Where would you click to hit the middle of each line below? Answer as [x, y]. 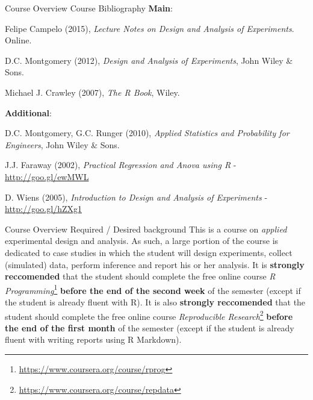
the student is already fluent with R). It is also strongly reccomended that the [155, 302]
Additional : [28, 112]
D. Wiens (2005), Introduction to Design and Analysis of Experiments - [136, 197]
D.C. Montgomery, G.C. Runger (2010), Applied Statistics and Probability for [147, 133]
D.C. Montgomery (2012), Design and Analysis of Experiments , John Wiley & [149, 60]
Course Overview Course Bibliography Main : [89, 8]
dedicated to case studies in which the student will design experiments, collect [149, 252]
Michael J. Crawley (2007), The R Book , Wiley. [92, 92]
